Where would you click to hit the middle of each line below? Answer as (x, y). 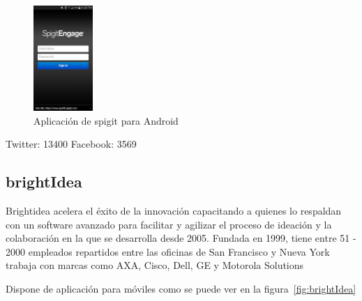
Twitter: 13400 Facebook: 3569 (71, 144)
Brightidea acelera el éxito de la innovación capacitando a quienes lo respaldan (174, 211)
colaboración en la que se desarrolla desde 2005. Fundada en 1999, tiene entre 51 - (181, 238)
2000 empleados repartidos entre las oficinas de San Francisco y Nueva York (168, 251)
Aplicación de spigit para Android (106, 120)
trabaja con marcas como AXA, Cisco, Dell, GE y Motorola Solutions (155, 265)
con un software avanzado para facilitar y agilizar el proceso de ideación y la (169, 224)
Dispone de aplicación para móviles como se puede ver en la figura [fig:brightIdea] (181, 289)
